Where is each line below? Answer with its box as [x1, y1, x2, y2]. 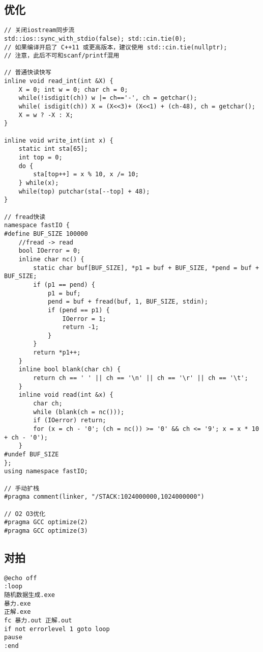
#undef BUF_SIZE [4, 451, 59, 458]
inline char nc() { [18, 255, 84, 263]
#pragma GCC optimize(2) [4, 519, 88, 526]
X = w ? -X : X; [18, 111, 74, 119]
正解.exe [4, 608, 31, 616]
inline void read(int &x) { [18, 391, 113, 399]
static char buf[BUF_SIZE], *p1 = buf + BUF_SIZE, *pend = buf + [33, 264, 259, 271]
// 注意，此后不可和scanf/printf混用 [4, 52, 120, 60]
